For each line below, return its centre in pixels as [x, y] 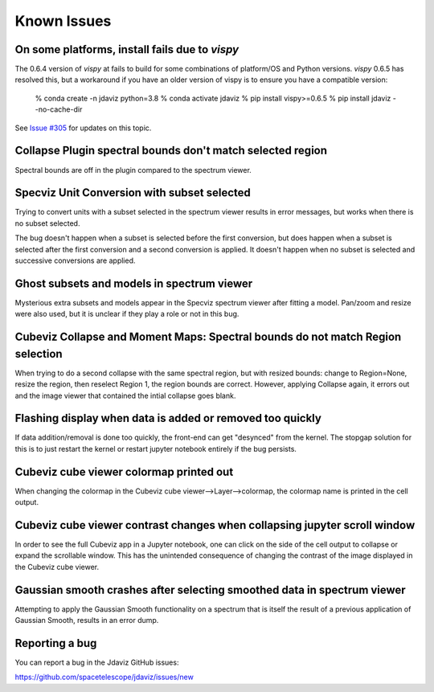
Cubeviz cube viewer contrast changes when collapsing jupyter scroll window [215, 525]
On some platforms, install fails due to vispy [127, 49]
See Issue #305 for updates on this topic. [83, 128]
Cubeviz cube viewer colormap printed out [124, 471]
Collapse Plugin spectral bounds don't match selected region [171, 151]
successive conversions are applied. [75, 260]
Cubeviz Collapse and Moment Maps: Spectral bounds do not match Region [208, 337]
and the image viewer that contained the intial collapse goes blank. [125, 395]
